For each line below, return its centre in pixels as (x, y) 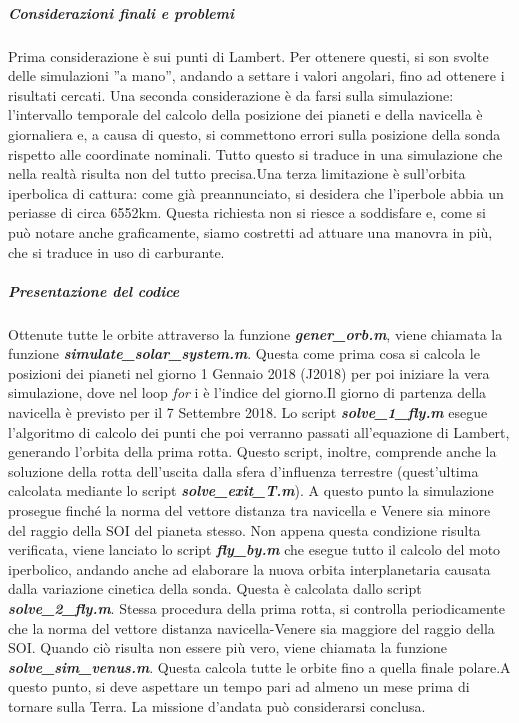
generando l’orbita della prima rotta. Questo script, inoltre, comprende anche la (252, 451)
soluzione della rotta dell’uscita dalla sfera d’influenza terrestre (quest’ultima (243, 470)
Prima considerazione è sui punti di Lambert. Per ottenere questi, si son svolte (248, 55)
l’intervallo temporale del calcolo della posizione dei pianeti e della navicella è (245, 114)
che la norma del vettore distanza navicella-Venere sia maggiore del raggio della (251, 627)
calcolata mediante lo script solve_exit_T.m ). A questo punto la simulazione (251, 490)
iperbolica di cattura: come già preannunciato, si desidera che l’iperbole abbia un (256, 192)
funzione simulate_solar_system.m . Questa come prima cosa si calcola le (244, 353)
